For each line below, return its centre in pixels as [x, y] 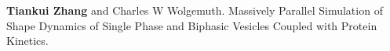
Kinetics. [27, 41]
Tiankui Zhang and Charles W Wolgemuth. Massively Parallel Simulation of [195, 10]
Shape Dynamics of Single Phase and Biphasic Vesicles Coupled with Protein [192, 25]
